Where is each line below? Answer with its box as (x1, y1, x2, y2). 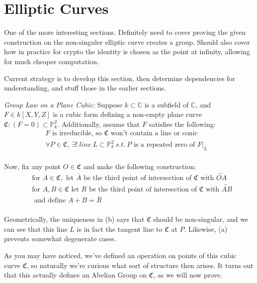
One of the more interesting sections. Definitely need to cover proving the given (4, 27, 246, 37)
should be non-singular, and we (153, 214, 249, 224)
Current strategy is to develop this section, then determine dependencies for (4, 73, 235, 83)
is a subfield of (144, 99, 189, 109)
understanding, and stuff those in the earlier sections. (4, 83, 167, 93)
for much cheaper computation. (4, 56, 99, 66)
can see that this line (4, 223, 68, 234)
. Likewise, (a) (184, 223, 228, 234)
